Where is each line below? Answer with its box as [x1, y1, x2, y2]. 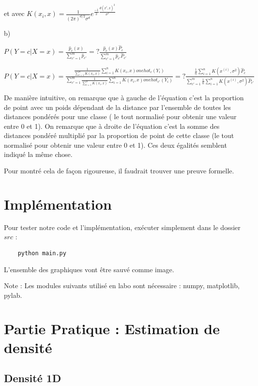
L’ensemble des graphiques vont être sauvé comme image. [4, 264, 174, 274]
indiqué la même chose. [4, 149, 73, 159]
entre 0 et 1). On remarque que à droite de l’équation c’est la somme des [4, 121, 220, 131]
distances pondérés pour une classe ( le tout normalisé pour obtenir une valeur [4, 111, 237, 122]
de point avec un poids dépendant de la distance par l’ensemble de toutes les [4, 102, 231, 112]
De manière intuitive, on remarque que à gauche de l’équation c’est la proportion [4, 92, 244, 102]
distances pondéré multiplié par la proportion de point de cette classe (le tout [4, 130, 234, 140]
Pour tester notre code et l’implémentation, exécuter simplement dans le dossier [4, 222, 241, 232]
